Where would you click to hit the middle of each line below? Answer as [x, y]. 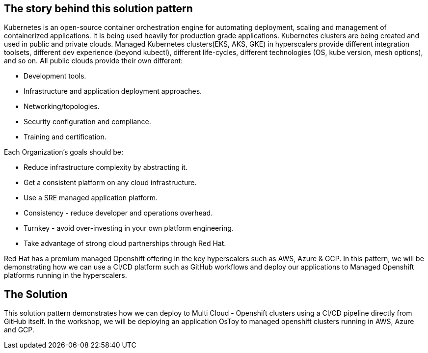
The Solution [36, 294]
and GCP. [19, 330]
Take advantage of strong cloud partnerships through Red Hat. [125, 244]
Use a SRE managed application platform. [91, 198]
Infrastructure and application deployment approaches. [113, 91]
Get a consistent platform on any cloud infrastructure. [110, 183]
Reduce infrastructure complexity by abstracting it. [106, 167]
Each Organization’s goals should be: [64, 152]
